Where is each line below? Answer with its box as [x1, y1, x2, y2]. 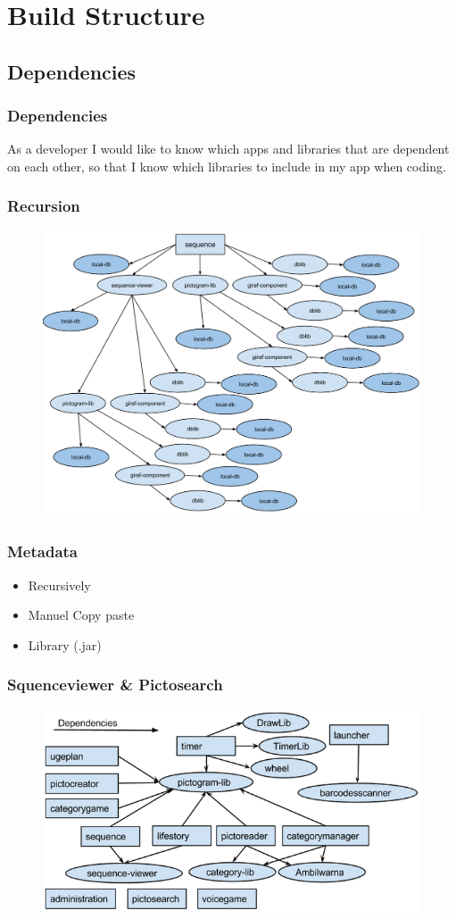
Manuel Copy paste [28, 606, 135, 624]
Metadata [7, 540, 78, 563]
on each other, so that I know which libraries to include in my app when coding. [7, 156, 446, 175]
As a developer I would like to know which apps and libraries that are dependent [7, 139, 450, 158]
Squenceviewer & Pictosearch [7, 673, 223, 696]
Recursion [7, 195, 80, 217]
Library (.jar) [28, 635, 102, 654]
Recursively [28, 575, 91, 594]
